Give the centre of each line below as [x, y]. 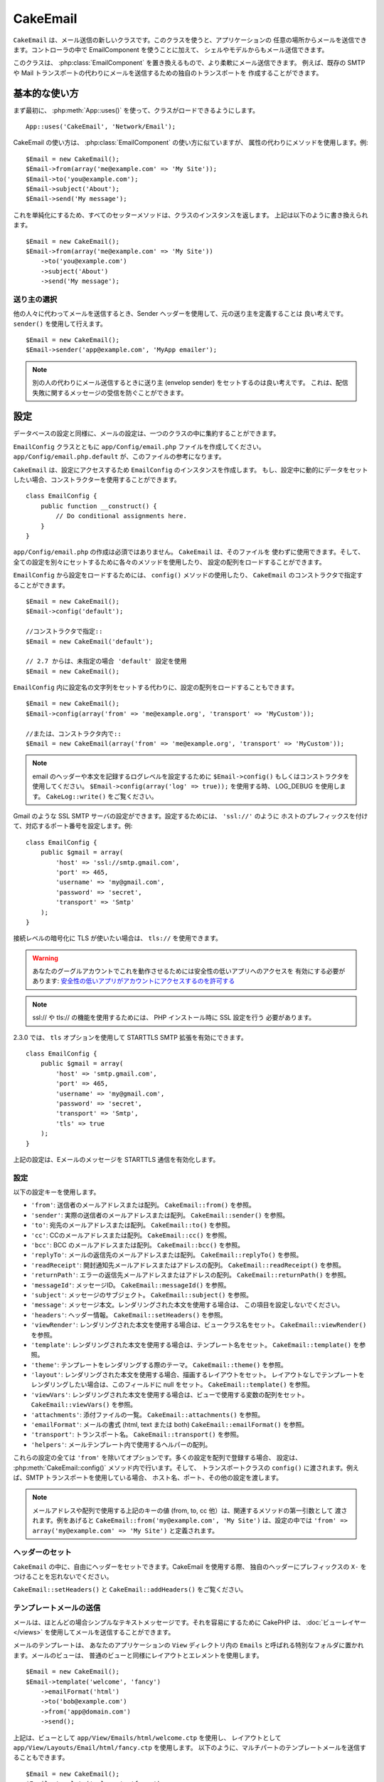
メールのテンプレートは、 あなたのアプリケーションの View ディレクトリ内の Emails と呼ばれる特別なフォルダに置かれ [188, 1645]
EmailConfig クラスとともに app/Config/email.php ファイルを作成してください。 [139, 446]
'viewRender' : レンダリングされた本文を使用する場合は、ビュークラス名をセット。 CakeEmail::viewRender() [199, 1325]
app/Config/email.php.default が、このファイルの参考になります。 [119, 457]
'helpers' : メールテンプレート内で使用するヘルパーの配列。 [121, 1444]
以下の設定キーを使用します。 [57, 1192]
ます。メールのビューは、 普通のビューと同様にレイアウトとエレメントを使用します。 [138, 1655]
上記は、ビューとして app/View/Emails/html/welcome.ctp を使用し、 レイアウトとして [147, 1737]
